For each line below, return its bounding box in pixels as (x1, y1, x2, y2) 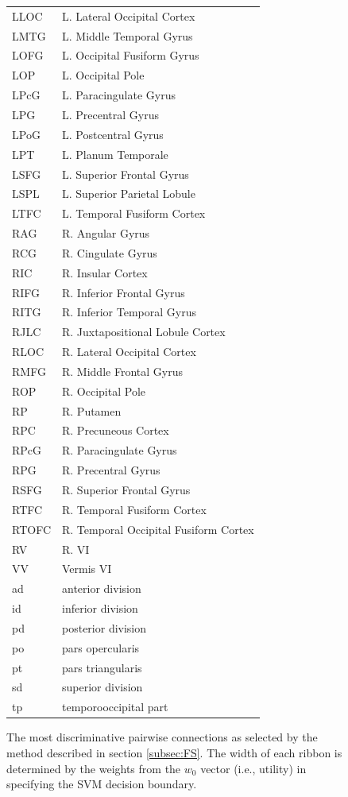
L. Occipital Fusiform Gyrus (62, 47, 199, 64)
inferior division (62, 600, 138, 617)
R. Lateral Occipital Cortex (62, 343, 196, 360)
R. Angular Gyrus (62, 225, 150, 242)
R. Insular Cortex (62, 264, 148, 280)
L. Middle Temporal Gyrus (62, 27, 193, 44)
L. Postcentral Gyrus (62, 126, 164, 142)
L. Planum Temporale (62, 145, 168, 162)
